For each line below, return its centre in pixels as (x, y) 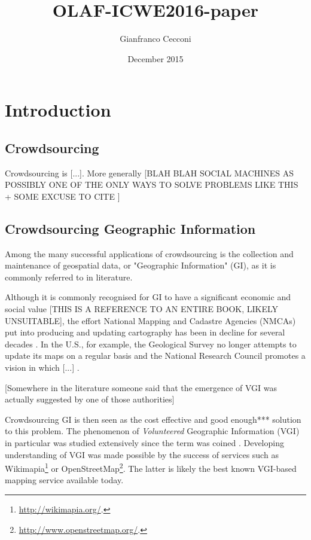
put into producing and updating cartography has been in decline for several (145, 332)
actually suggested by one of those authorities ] (90, 399)
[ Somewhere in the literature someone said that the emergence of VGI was (141, 387)
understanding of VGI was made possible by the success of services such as (142, 454)
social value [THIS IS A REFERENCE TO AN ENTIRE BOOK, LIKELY (142, 309)
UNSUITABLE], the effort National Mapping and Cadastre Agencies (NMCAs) (150, 320)
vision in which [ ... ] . (42, 367)
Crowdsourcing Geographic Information (130, 228)
